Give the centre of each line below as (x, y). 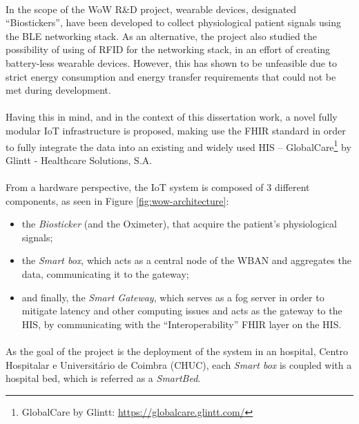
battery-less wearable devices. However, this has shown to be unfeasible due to (172, 62)
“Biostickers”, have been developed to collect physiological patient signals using (173, 22)
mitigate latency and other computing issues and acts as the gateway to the (182, 311)
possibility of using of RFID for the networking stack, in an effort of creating (168, 49)
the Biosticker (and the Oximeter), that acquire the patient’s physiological (179, 224)
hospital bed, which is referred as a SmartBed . (103, 378)
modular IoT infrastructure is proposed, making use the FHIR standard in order (176, 130)
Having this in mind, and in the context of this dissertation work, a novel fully (172, 117)
